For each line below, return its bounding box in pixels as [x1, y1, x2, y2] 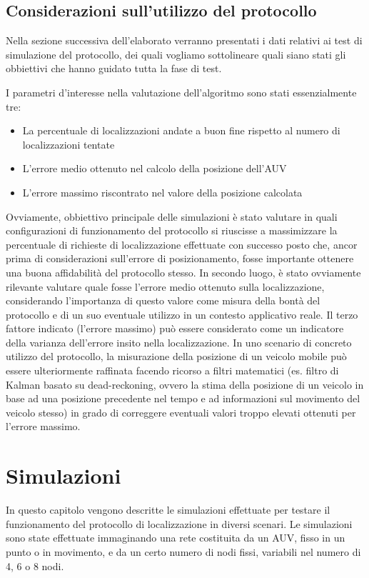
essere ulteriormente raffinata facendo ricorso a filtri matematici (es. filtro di [6, 363, 339, 378]
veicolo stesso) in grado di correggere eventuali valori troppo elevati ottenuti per [6, 404, 356, 419]
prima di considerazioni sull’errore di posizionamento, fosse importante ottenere [6, 251, 354, 266]
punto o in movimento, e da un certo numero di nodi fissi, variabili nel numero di [6, 544, 361, 559]
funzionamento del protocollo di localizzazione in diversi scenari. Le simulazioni [6, 516, 353, 531]
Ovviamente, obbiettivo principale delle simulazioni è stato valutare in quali [6, 209, 338, 224]
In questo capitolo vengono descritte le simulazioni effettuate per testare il [6, 502, 330, 517]
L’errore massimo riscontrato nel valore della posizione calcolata [22, 184, 303, 199]
